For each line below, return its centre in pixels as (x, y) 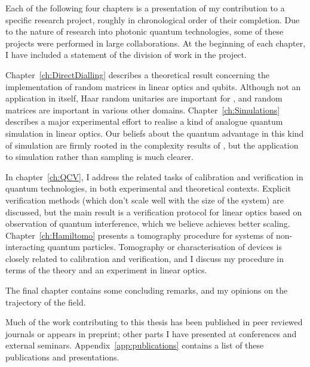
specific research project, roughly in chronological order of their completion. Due (153, 19)
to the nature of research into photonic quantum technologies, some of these (145, 31)
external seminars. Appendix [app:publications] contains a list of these (135, 345)
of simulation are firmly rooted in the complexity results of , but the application (152, 145)
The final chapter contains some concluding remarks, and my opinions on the (147, 290)
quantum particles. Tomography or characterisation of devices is (165, 247)
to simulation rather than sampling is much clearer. (99, 157)
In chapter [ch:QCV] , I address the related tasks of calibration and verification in (154, 176)
